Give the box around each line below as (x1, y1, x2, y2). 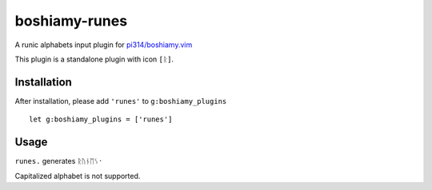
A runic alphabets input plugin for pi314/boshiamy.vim (14, 40, 193, 49)
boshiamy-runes (14, 12, 128, 30)
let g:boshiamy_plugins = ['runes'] (29, 115, 173, 124)
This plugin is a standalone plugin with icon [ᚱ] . (14, 54, 174, 64)
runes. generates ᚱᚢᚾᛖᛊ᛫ (14, 156, 103, 166)
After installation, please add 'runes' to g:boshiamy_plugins (14, 96, 227, 105)
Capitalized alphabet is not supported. (14, 171, 141, 180)
